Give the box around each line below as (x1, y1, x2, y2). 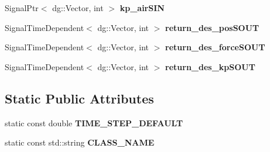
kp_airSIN (119, 2, 165, 13)
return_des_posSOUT (165, 21, 259, 33)
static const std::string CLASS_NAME (5, 136, 155, 148)
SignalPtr (5, 2, 39, 13)
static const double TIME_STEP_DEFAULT (5, 116, 183, 129)
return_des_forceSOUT (165, 41, 265, 53)
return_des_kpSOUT (165, 60, 255, 72)
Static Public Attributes (5, 89, 154, 107)
